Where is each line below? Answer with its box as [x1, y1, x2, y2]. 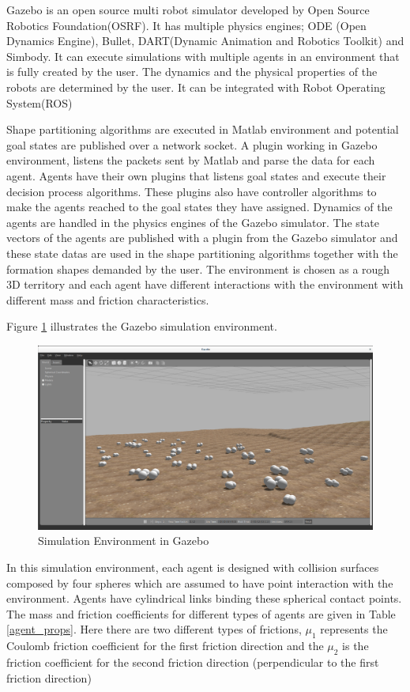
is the [342, 637, 369, 654]
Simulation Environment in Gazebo [38, 532, 209, 549]
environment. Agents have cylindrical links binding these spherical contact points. [6, 590, 402, 607]
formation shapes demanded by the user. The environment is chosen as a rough [6, 260, 390, 277]
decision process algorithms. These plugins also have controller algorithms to [6, 183, 377, 199]
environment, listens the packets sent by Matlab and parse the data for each [6, 152, 375, 168]
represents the [320, 621, 388, 637]
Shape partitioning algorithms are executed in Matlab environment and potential [6, 121, 399, 138]
